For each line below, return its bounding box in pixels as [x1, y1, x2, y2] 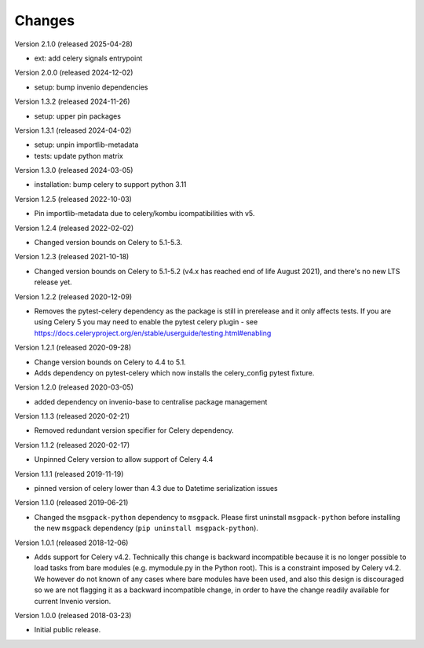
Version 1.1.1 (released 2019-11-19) [14, 469, 124, 478]
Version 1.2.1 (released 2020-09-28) [14, 342, 132, 353]
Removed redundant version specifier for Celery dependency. [34, 426, 235, 435]
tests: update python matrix [34, 151, 123, 160]
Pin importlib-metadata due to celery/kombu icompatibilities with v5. [34, 209, 255, 218]
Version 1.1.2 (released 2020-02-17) [14, 440, 130, 449]
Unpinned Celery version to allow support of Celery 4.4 [34, 455, 214, 464]
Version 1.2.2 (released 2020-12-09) [14, 291, 133, 302]
